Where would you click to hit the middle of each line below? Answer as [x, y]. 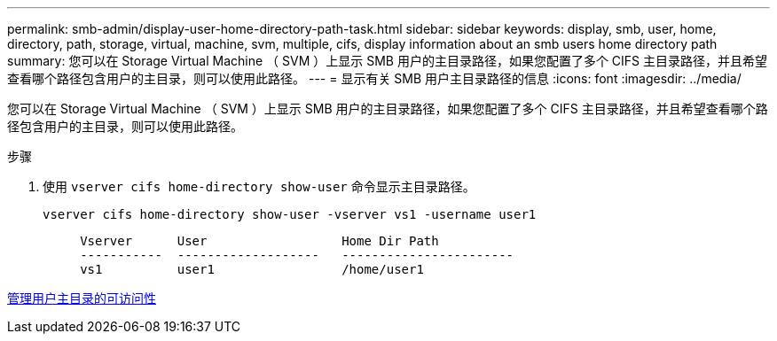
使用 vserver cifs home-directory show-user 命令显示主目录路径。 [259, 186]
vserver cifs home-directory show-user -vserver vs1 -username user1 [290, 214]
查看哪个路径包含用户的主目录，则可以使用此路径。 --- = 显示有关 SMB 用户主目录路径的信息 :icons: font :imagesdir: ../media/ [374, 78]
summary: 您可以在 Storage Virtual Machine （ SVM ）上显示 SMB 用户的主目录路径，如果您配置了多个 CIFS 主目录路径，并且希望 [388, 61]
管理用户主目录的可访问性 [82, 298]
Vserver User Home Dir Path [259, 241]
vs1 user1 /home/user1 [252, 269]
